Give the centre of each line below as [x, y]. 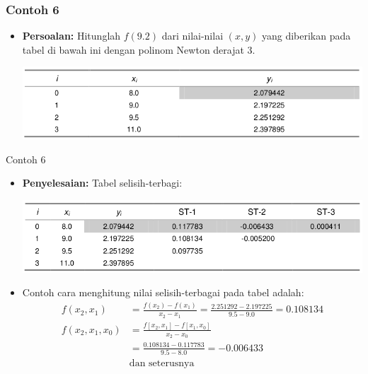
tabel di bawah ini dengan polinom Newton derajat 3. [139, 49]
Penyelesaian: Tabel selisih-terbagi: [102, 183]
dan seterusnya [162, 363]
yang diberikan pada [306, 36]
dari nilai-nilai [192, 36]
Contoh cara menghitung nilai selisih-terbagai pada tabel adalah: [163, 292]
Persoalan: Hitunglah [71, 36]
